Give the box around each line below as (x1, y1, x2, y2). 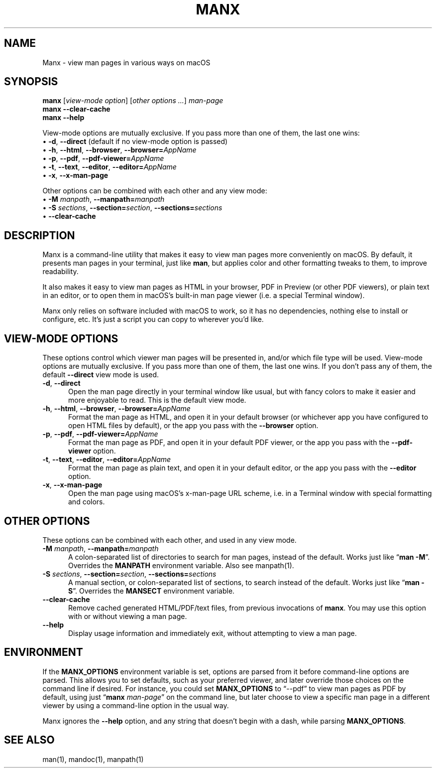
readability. (42, 267, 79, 276)
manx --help (42, 113, 85, 122)
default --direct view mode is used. (42, 370, 159, 379)
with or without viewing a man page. (68, 612, 187, 620)
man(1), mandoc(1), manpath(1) (42, 755, 144, 764)
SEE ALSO (4, 734, 55, 747)
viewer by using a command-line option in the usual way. (42, 701, 229, 710)
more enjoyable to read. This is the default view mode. (68, 396, 246, 405)
